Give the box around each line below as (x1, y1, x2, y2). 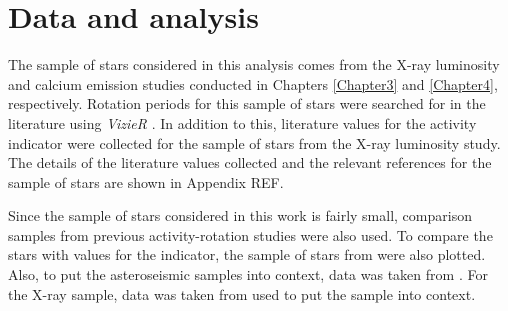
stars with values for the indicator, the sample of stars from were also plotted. (8, 244, 486, 265)
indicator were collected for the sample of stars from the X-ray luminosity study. (8, 132, 501, 153)
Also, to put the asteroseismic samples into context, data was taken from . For (8, 264, 488, 285)
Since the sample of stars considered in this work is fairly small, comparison (8, 205, 472, 226)
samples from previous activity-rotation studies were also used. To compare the (8, 224, 493, 245)
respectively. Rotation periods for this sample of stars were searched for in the (8, 93, 486, 114)
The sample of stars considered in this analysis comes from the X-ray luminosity (8, 54, 500, 75)
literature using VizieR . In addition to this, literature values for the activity (8, 112, 477, 133)
